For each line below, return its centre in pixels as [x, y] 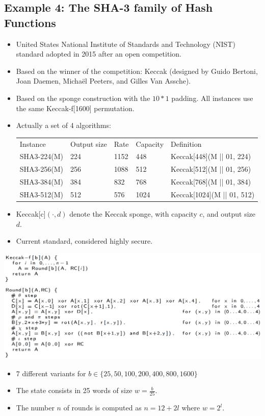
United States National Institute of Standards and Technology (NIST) [126, 44]
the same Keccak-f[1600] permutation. [75, 108]
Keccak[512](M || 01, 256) [211, 169]
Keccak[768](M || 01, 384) [211, 182]
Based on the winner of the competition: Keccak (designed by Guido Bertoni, [137, 71]
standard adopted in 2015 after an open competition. [99, 54]
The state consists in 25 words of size [74, 390]
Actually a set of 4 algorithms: [63, 125]
